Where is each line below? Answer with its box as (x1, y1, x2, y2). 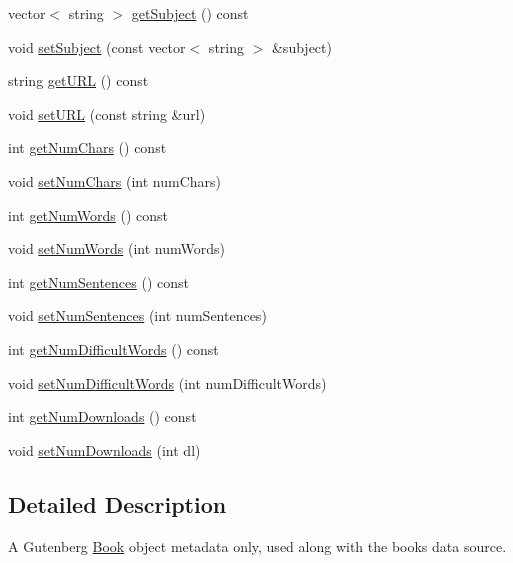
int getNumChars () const (8, 137, 167, 158)
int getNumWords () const (8, 204, 169, 225)
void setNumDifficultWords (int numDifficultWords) (8, 372, 327, 393)
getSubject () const (131, 3, 249, 23)
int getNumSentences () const (8, 271, 189, 292)
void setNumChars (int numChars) (8, 170, 222, 191)
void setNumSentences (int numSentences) (8, 305, 267, 326)
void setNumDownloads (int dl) (8, 439, 201, 460)
